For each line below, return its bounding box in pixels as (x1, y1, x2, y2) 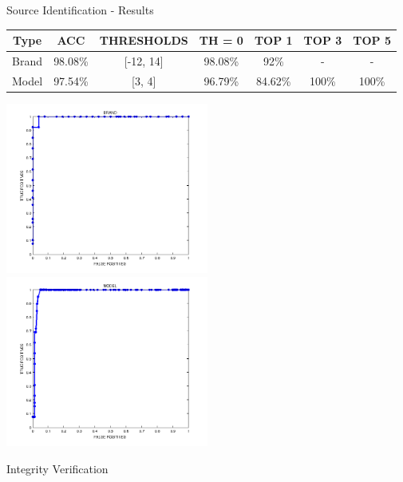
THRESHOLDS (99, 32, 188, 49)
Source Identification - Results (6, 2, 154, 18)
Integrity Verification (6, 460, 109, 476)
